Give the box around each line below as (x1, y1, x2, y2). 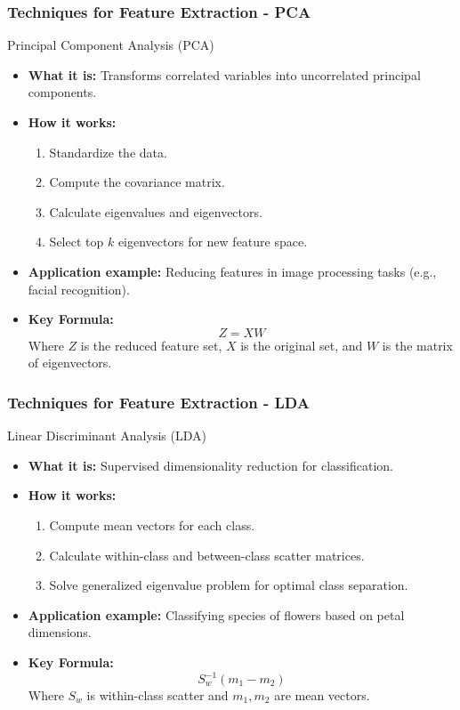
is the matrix (382, 335, 453, 354)
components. (28, 83, 97, 101)
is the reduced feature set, (80, 335, 222, 354)
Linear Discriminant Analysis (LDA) (7, 426, 206, 445)
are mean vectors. (274, 686, 370, 704)
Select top (49, 232, 104, 251)
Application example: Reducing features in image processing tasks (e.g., (28, 262, 437, 280)
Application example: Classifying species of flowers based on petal (28, 605, 405, 624)
